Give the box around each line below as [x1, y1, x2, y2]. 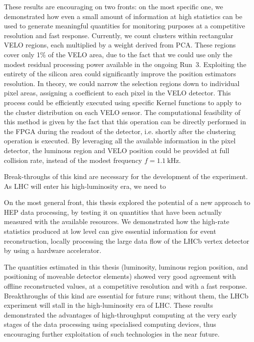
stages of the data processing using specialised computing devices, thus [4, 319, 216, 329]
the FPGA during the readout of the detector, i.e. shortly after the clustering [4, 126, 236, 136]
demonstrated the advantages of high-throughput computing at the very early [4, 309, 237, 319]
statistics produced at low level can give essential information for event [4, 226, 216, 236]
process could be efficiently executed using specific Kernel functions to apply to [4, 97, 241, 107]
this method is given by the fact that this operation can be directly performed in [4, 116, 246, 127]
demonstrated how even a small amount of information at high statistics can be [4, 11, 242, 21]
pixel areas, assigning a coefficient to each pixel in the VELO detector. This [4, 88, 231, 98]
